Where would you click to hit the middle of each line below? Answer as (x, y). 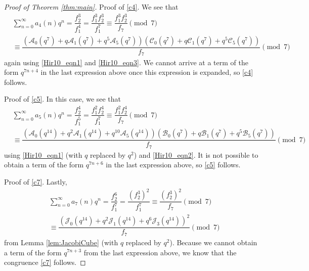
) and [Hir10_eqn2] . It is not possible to (196, 154)
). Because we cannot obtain (213, 242)
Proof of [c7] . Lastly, (36, 181)
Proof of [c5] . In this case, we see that (63, 99)
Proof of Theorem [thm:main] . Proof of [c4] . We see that (91, 7)
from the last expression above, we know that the (160, 252)
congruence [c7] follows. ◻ (45, 262)
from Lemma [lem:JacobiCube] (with (61, 242)
